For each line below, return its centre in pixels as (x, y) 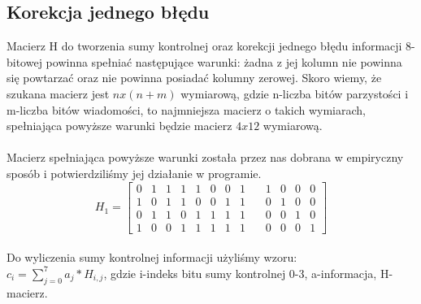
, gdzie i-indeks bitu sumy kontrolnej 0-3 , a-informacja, (240, 273)
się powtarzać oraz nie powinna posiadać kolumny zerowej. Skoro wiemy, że (194, 78)
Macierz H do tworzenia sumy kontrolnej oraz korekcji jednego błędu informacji (204, 46)
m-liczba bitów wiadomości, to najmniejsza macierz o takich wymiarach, (186, 109)
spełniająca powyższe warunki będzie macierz (119, 126)
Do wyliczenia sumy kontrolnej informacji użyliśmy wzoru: (152, 257)
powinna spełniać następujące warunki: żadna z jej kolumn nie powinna (224, 61)
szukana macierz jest (58, 93)
